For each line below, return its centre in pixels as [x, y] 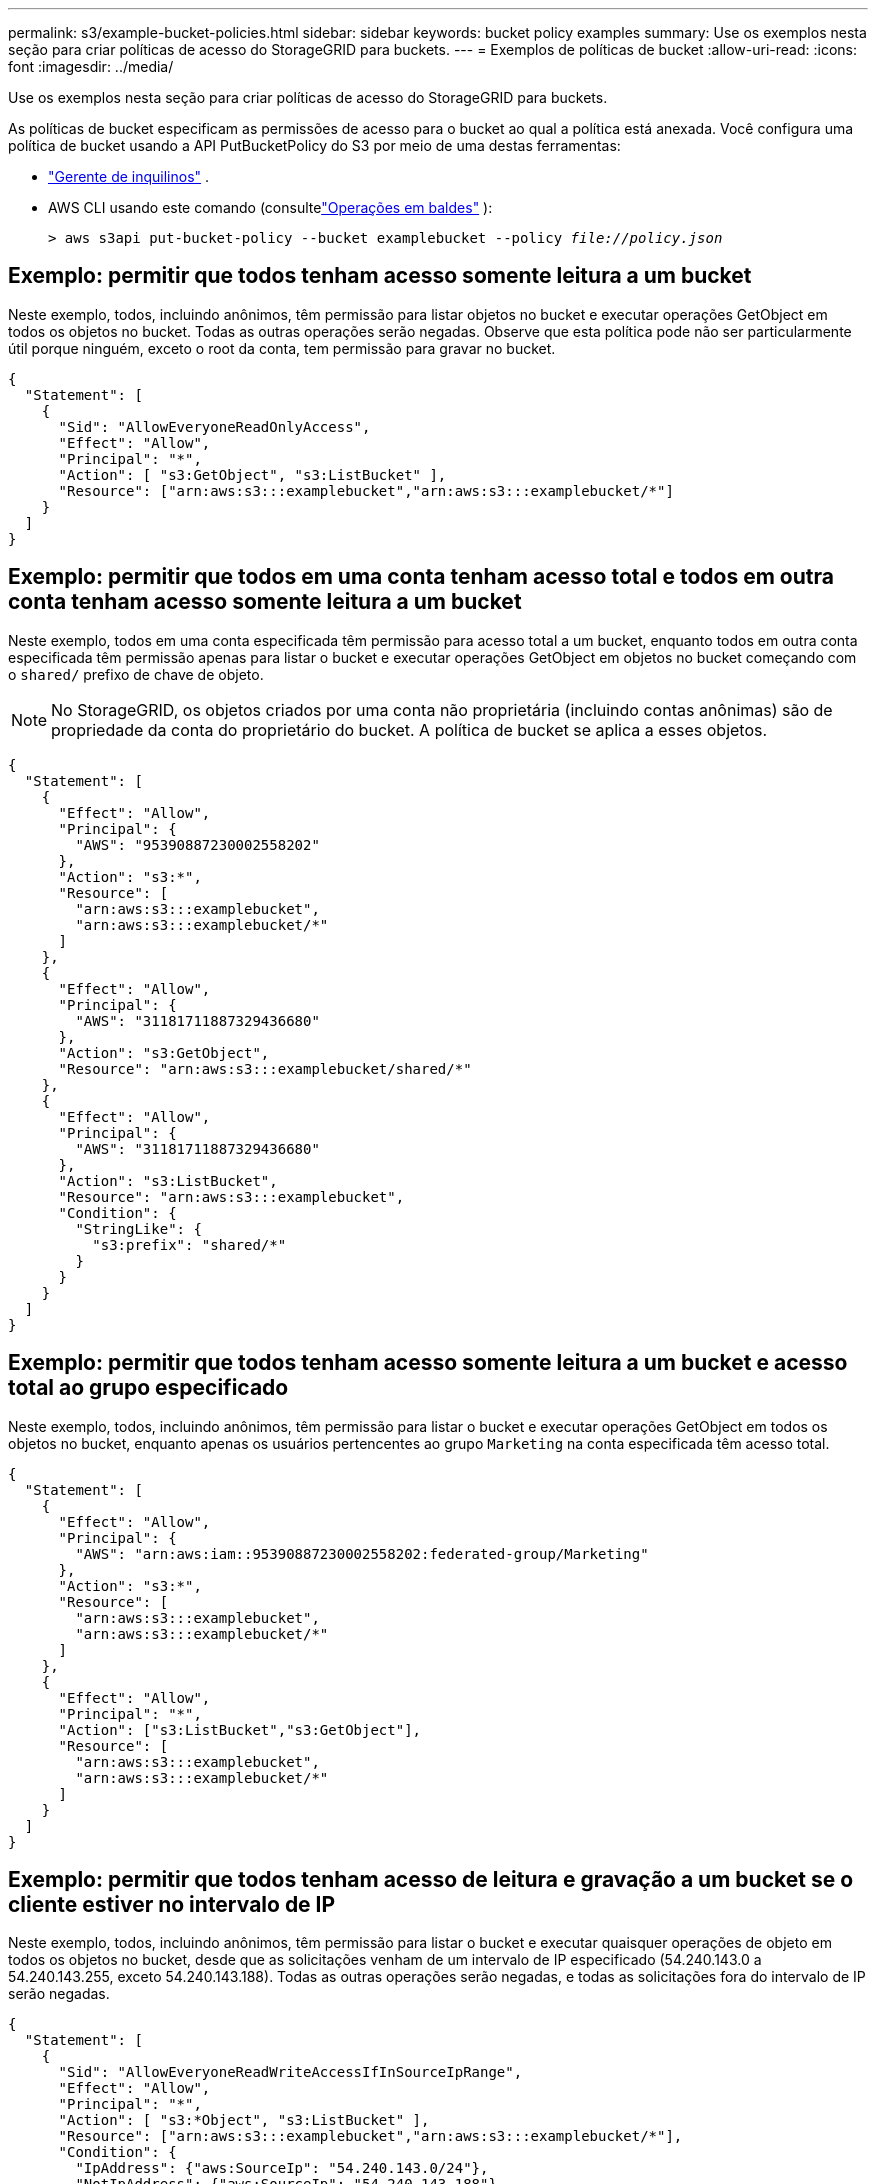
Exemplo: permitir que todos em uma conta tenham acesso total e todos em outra [421, 577]
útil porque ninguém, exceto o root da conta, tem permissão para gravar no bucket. [282, 348]
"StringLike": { [138, 1228]
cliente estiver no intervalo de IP [172, 1904]
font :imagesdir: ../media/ [91, 66]
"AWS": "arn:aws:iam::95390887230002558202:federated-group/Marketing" [362, 1553]
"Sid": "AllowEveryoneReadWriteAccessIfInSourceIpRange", [290, 2072]
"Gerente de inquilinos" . [129, 176]
